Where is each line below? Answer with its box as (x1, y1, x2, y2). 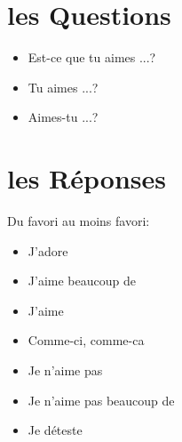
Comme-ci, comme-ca (28, 331, 145, 350)
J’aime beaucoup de (28, 271, 136, 290)
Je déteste (28, 421, 83, 439)
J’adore (28, 241, 68, 260)
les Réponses (7, 160, 167, 197)
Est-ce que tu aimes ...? (28, 48, 156, 67)
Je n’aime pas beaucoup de (28, 390, 175, 409)
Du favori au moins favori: (7, 212, 150, 230)
